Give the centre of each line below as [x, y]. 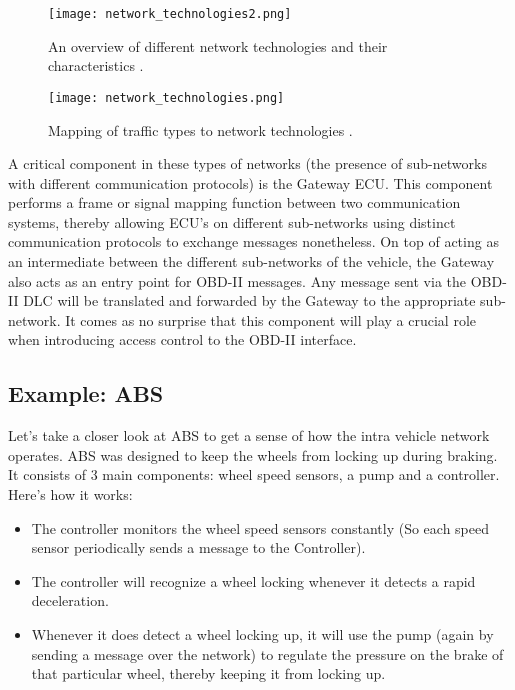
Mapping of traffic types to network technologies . [200, 129]
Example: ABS [86, 393]
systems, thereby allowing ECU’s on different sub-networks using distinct [232, 221]
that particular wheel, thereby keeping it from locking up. [208, 673]
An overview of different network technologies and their [218, 45]
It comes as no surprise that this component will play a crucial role [270, 319]
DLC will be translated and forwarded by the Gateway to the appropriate [249, 300]
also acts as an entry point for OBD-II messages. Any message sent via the [237, 280]
